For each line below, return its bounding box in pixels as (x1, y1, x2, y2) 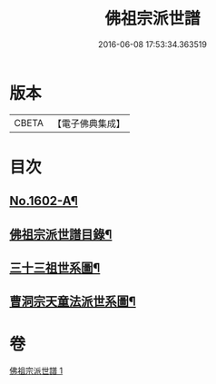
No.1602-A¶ (9, 193, 79, 209)
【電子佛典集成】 (52, 117, 125, 130)
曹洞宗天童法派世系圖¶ (9, 294, 136, 310)
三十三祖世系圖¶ (9, 261, 101, 276)
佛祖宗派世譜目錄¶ (9, 226, 113, 241)
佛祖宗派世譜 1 (9, 365, 64, 377)
